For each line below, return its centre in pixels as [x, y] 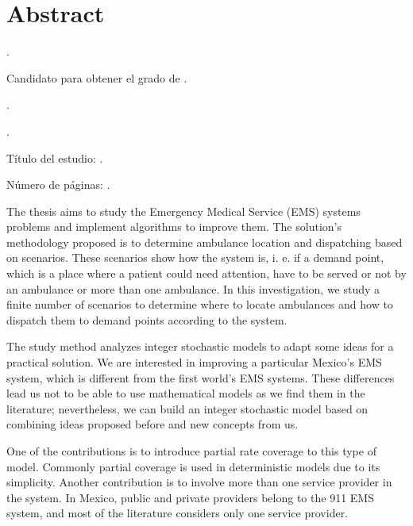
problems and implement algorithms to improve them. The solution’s [174, 227]
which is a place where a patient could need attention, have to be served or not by [206, 273]
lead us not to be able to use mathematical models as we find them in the [186, 393]
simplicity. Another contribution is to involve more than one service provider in [199, 482]
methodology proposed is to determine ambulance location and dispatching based [205, 242]
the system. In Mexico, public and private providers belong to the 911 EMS [190, 497]
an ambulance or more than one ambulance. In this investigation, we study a [193, 288]
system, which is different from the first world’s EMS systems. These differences [201, 377]
